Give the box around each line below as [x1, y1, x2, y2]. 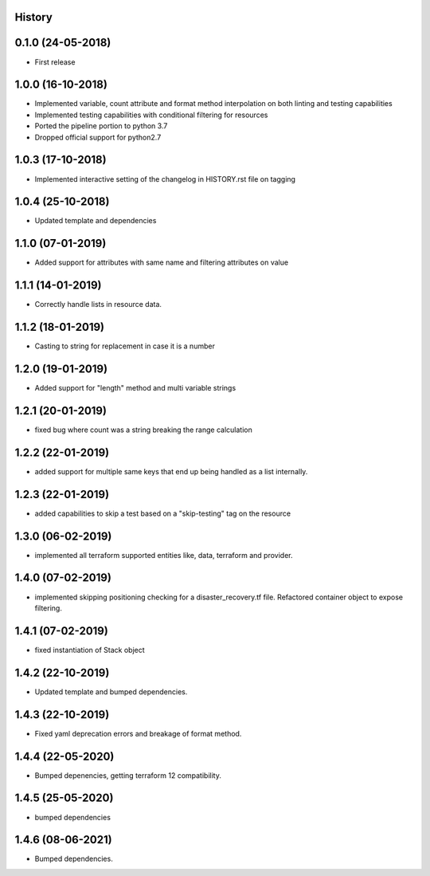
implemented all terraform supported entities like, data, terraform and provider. [34, 550, 294, 560]
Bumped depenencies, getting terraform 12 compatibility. [34, 770, 222, 780]
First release [34, 57, 76, 67]
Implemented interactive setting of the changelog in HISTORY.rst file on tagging [34, 174, 296, 183]
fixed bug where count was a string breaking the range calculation [34, 425, 252, 434]
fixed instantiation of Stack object [34, 645, 145, 654]
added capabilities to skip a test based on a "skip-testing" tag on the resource [34, 509, 291, 518]
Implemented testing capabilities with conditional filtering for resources [34, 110, 268, 120]
